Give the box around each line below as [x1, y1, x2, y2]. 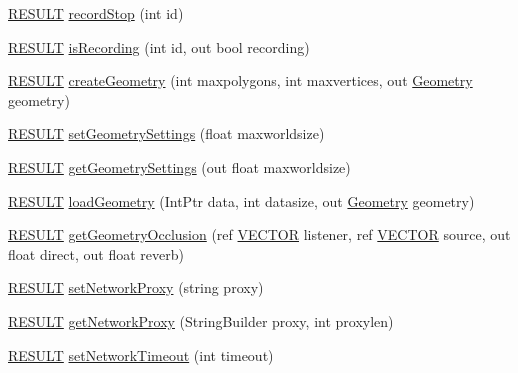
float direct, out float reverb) [8, 243, 184, 264]
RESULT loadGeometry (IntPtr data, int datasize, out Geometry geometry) [8, 190, 475, 211]
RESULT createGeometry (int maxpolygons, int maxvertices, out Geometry [8, 70, 473, 91]
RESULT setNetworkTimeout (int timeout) [8, 344, 274, 365]
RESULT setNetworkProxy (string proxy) [8, 277, 264, 298]
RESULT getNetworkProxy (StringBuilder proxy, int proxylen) [8, 310, 394, 331]
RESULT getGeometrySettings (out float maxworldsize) [8, 156, 351, 177]
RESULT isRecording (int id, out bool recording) [8, 36, 310, 57]
